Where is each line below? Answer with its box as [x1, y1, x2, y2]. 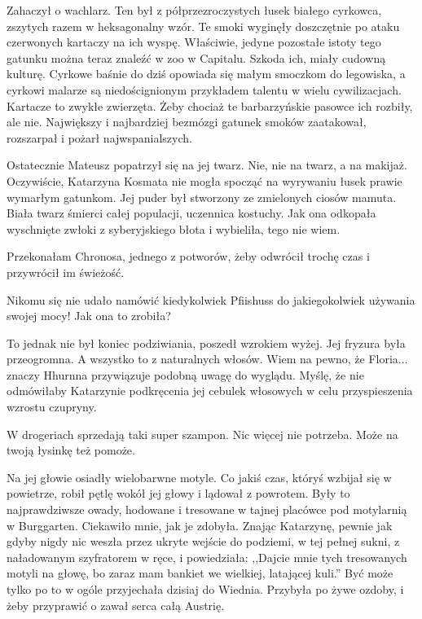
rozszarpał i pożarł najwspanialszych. [7, 129, 192, 146]
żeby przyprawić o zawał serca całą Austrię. [7, 596, 225, 613]
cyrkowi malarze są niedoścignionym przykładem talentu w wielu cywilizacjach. [7, 81, 402, 98]
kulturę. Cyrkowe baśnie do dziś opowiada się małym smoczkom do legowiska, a [7, 65, 406, 82]
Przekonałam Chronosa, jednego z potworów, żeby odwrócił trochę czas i [7, 248, 370, 265]
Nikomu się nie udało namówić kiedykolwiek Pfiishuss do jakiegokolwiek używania [7, 291, 415, 308]
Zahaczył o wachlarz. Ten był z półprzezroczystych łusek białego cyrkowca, [7, 2, 382, 18]
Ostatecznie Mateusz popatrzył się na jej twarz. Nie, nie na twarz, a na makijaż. [7, 156, 407, 173]
